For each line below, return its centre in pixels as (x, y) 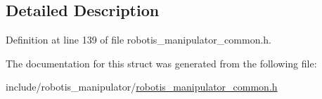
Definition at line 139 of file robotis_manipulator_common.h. (139, 40)
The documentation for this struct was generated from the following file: (161, 63)
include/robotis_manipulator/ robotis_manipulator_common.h (142, 87)
